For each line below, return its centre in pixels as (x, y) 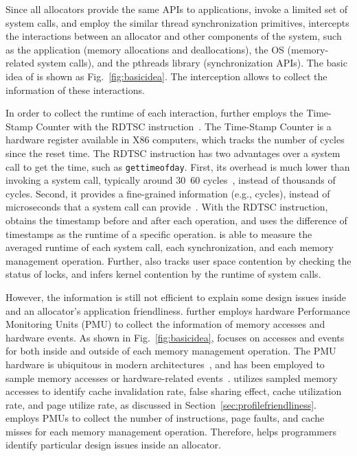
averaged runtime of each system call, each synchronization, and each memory (170, 247)
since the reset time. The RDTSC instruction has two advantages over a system (173, 153)
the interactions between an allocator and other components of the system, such (174, 36)
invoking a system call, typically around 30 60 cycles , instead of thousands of (171, 180)
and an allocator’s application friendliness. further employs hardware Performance (178, 310)
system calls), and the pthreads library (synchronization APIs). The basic (192, 63)
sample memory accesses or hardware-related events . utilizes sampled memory (172, 377)
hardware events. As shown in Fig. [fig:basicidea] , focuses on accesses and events (175, 337)
